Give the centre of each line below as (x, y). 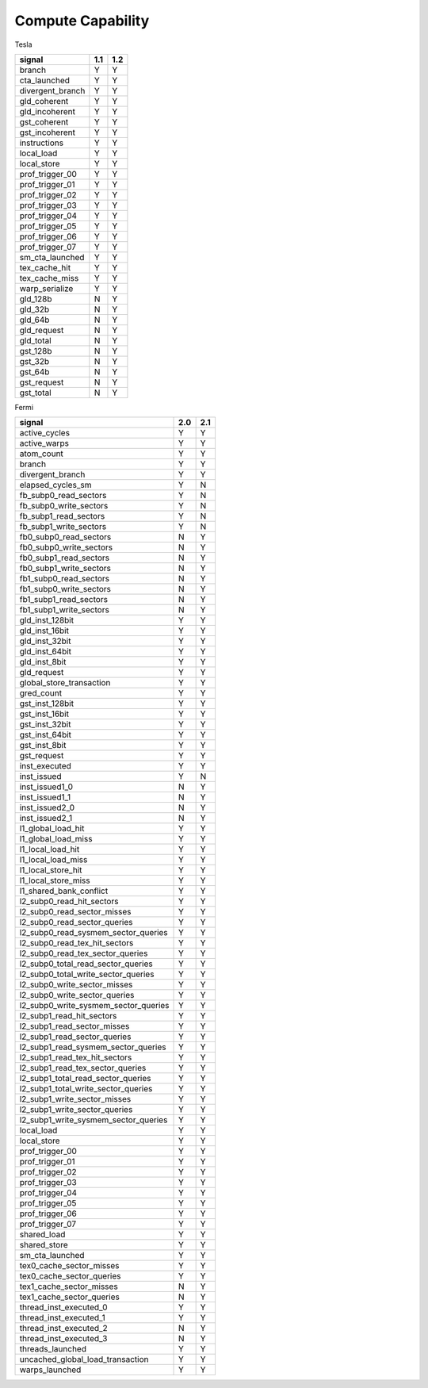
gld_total (35, 340)
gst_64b (34, 371)
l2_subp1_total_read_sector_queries (85, 1079)
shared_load (42, 1235)
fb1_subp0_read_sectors (65, 579)
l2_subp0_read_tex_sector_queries (84, 953)
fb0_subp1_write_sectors (65, 569)
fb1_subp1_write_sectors (65, 610)
